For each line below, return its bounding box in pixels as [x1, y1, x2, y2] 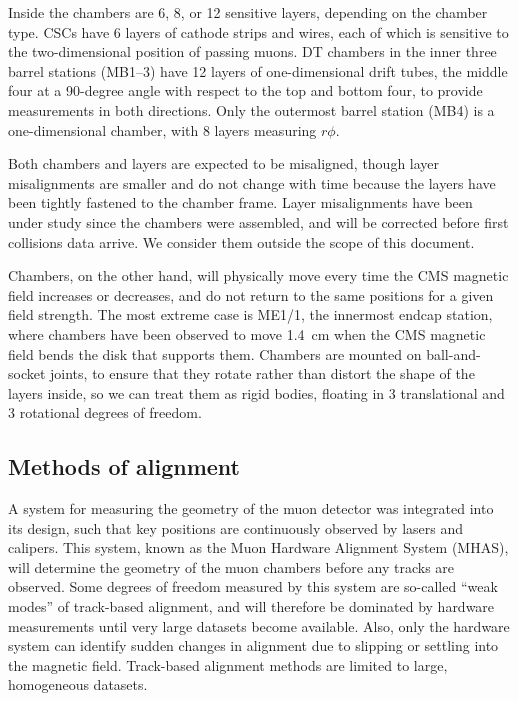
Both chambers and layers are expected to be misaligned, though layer [8, 153, 440, 174]
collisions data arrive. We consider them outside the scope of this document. [8, 231, 475, 252]
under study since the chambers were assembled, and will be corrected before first [8, 211, 509, 232]
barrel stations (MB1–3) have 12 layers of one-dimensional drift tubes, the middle [8, 60, 508, 81]
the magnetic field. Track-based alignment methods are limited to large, [8, 654, 448, 675]
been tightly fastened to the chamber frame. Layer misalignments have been [8, 192, 473, 213]
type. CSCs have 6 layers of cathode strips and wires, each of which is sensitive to [8, 21, 509, 42]
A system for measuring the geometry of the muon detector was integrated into [8, 498, 494, 519]
